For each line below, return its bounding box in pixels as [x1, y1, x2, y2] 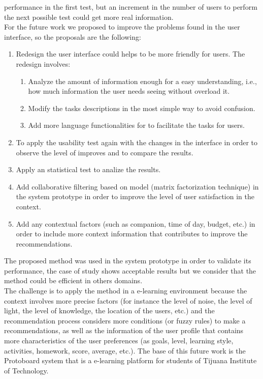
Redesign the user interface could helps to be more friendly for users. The [16, 48, 245, 59]
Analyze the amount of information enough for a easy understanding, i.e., [28, 75, 257, 86]
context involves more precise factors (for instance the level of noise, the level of [4, 295, 252, 306]
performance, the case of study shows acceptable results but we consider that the [4, 265, 256, 276]
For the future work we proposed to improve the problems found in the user [4, 21, 240, 32]
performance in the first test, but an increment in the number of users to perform [4, 2, 257, 12]
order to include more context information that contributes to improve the [16, 228, 248, 239]
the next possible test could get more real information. [4, 11, 174, 22]
